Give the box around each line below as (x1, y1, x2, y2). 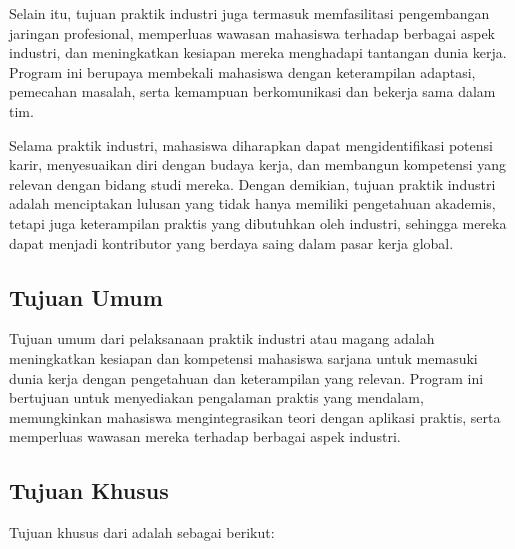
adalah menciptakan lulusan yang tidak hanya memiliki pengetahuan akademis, (9, 193, 496, 214)
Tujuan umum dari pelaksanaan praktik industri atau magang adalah (9, 328, 435, 349)
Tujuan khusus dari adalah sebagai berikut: (9, 522, 275, 543)
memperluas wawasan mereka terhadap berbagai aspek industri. (9, 426, 401, 447)
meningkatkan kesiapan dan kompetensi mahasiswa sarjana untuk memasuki (9, 347, 478, 368)
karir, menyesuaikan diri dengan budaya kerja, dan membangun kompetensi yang (9, 154, 506, 175)
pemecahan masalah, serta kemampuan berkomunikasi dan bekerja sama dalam (9, 81, 496, 102)
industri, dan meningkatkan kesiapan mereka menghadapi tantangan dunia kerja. (9, 42, 507, 63)
